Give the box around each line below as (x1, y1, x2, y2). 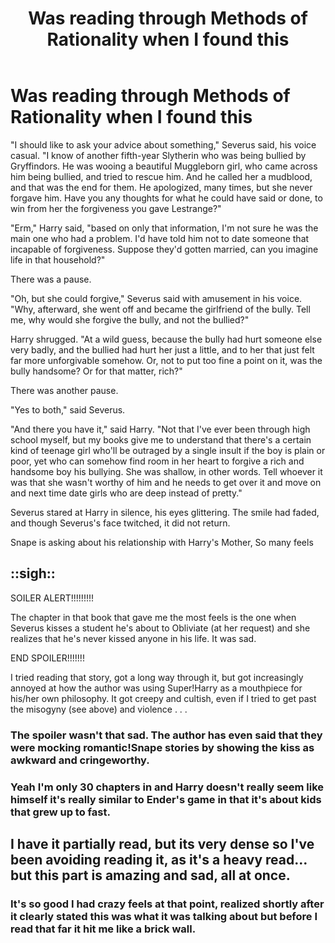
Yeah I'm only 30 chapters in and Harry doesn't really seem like (10, 780, 325, 794)
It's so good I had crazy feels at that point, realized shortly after (10, 897, 325, 911)
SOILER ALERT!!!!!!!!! (10, 592, 94, 604)
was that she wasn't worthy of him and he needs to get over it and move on (10, 476, 322, 488)
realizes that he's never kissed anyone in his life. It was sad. (10, 632, 257, 644)
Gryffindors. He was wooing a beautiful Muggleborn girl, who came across (10, 160, 318, 172)
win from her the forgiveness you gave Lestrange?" (10, 202, 222, 214)
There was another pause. (10, 384, 119, 396)
